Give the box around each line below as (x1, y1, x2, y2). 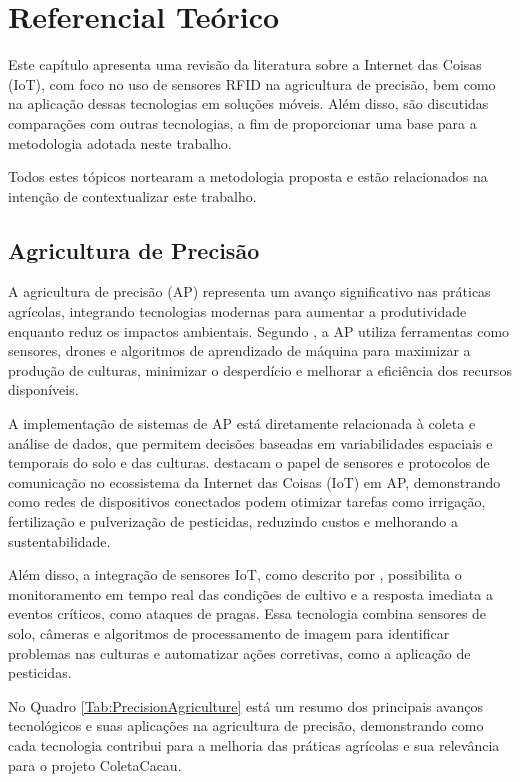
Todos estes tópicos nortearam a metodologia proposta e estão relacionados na (8, 166, 488, 187)
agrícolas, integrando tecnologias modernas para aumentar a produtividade (8, 301, 467, 322)
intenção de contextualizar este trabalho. (8, 185, 257, 206)
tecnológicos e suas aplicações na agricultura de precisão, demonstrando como (8, 715, 484, 736)
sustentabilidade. (8, 530, 111, 551)
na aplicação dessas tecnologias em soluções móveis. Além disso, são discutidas (8, 93, 489, 114)
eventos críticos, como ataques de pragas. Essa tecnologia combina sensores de (8, 603, 487, 624)
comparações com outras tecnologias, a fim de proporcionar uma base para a (8, 112, 477, 133)
